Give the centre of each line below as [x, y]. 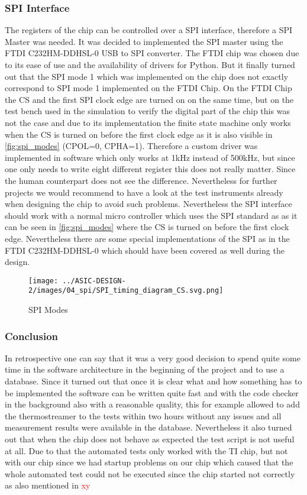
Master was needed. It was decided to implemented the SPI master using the [144, 41]
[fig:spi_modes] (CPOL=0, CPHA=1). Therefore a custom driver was [131, 146]
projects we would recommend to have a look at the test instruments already [144, 192]
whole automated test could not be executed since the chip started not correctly [150, 473]
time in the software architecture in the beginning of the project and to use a [145, 369]
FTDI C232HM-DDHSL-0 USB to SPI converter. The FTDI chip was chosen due [152, 53]
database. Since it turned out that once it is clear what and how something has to [153, 381]
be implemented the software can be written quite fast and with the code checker [152, 392]
